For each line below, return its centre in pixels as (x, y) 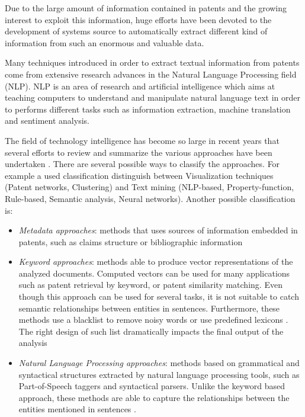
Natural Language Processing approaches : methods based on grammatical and (159, 363)
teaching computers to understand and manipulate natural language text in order (152, 97)
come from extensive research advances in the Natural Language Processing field (151, 74)
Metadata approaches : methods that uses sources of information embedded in (158, 230)
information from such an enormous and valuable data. (105, 42)
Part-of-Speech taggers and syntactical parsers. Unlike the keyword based (152, 386)
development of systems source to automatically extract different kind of (136, 31)
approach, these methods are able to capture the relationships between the (154, 397)
